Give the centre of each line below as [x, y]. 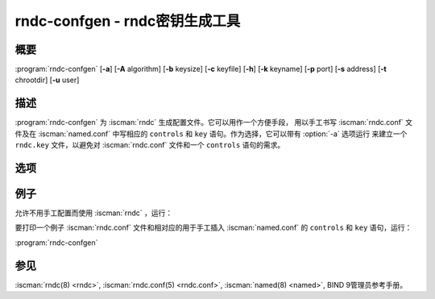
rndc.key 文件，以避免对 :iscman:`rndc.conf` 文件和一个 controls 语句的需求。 [150, 145]
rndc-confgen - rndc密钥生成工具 [128, 21]
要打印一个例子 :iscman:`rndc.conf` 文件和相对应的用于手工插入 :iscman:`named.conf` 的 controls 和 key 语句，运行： [213, 228]
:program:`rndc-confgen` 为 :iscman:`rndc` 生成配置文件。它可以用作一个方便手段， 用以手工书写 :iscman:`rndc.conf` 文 [214, 123]
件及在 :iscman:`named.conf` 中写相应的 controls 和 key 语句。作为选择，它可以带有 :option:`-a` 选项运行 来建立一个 [211, 134]
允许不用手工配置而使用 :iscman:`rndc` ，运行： [94, 213]
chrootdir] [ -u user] [47, 80]
